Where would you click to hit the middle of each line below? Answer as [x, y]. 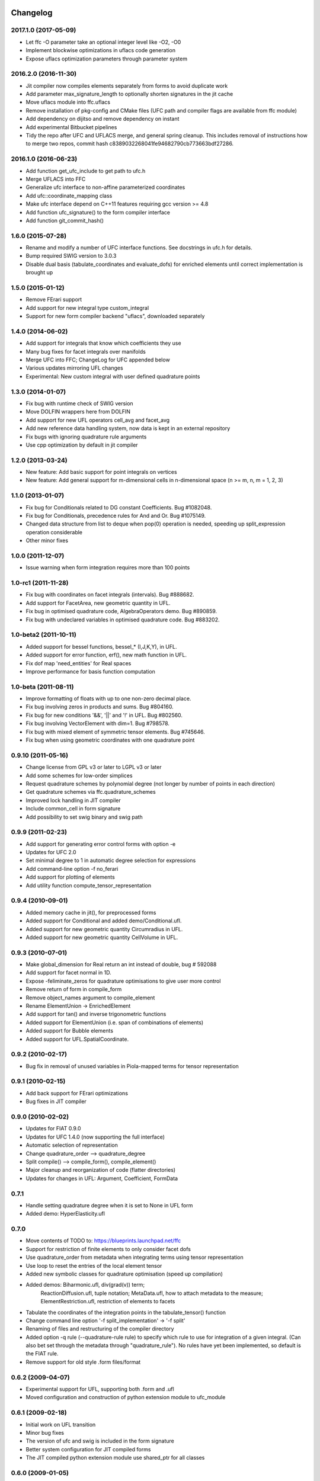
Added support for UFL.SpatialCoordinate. [77, 1039]
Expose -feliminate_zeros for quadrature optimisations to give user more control [123, 981]
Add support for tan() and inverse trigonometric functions [96, 1014]
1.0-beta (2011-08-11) [42, 687]
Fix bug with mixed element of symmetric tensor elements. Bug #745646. [115, 732]
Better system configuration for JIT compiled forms [88, 1449]
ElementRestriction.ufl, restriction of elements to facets [108, 1302]
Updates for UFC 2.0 [51, 852]
